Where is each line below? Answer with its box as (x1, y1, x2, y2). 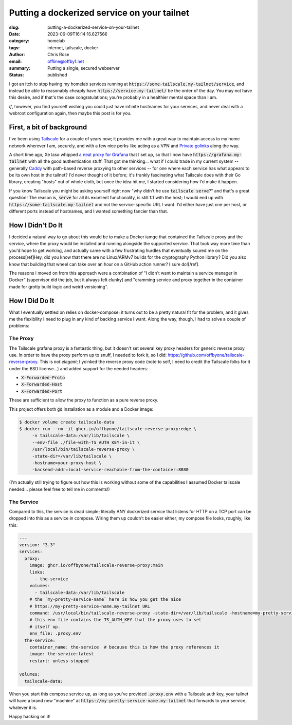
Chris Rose (47, 52, 70, 57)
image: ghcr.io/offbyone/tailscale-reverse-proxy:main (29, 563, 163, 568)
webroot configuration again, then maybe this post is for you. (9, 110, 131, 116)
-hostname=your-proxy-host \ (32, 460, 102, 465)
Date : (9, 31, 20, 37)
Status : (9, 72, 24, 78)
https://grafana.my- (193, 152, 242, 157)
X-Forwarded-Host (21, 382, 63, 387)
